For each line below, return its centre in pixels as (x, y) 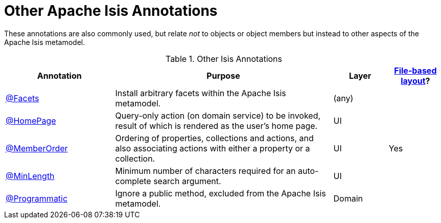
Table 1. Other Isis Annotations (224, 59)
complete (133, 181)
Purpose (223, 75)
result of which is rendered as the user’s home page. (216, 126)
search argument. (187, 181)
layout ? (415, 81)
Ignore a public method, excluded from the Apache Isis (220, 193)
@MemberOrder (37, 148)
